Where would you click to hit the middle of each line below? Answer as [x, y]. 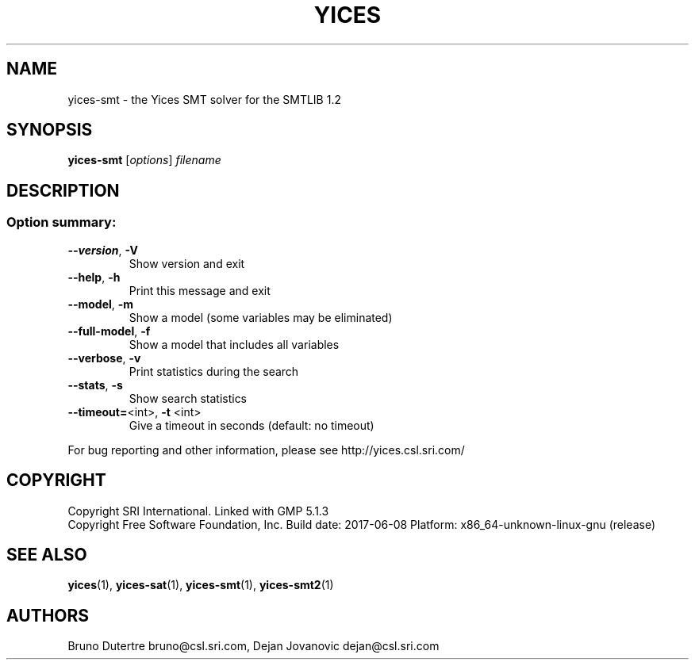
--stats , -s [95, 385]
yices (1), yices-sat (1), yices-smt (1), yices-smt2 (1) [201, 585]
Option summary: [61, 222]
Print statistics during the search [214, 371]
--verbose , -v [104, 358]
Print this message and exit [200, 290]
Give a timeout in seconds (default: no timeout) [252, 425]
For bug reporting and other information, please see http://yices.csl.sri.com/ [266, 450]
